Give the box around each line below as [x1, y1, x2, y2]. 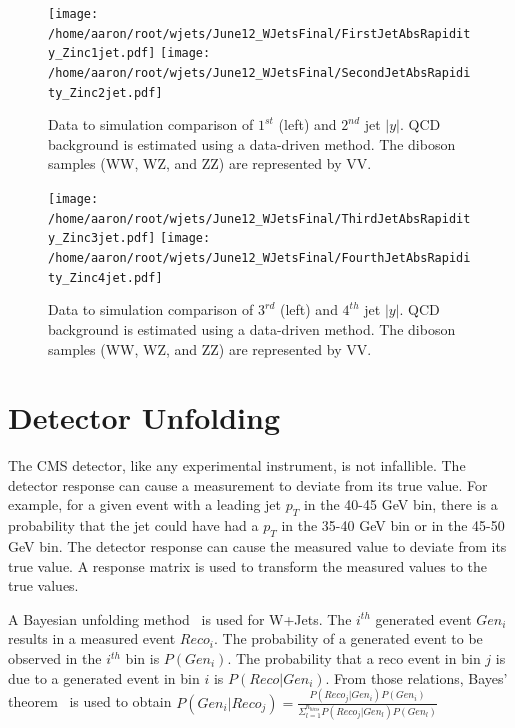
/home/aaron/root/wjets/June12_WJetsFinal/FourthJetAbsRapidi [48, 251, 471, 266]
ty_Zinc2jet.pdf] [48, 85, 163, 100]
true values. [8, 575, 79, 596]
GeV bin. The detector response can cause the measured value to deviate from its [8, 536, 507, 557]
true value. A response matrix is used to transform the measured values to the [8, 555, 488, 576]
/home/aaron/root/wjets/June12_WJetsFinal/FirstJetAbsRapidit [48, 26, 471, 41]
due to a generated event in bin [8, 667, 200, 688]
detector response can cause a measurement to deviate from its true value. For [8, 474, 488, 495]
